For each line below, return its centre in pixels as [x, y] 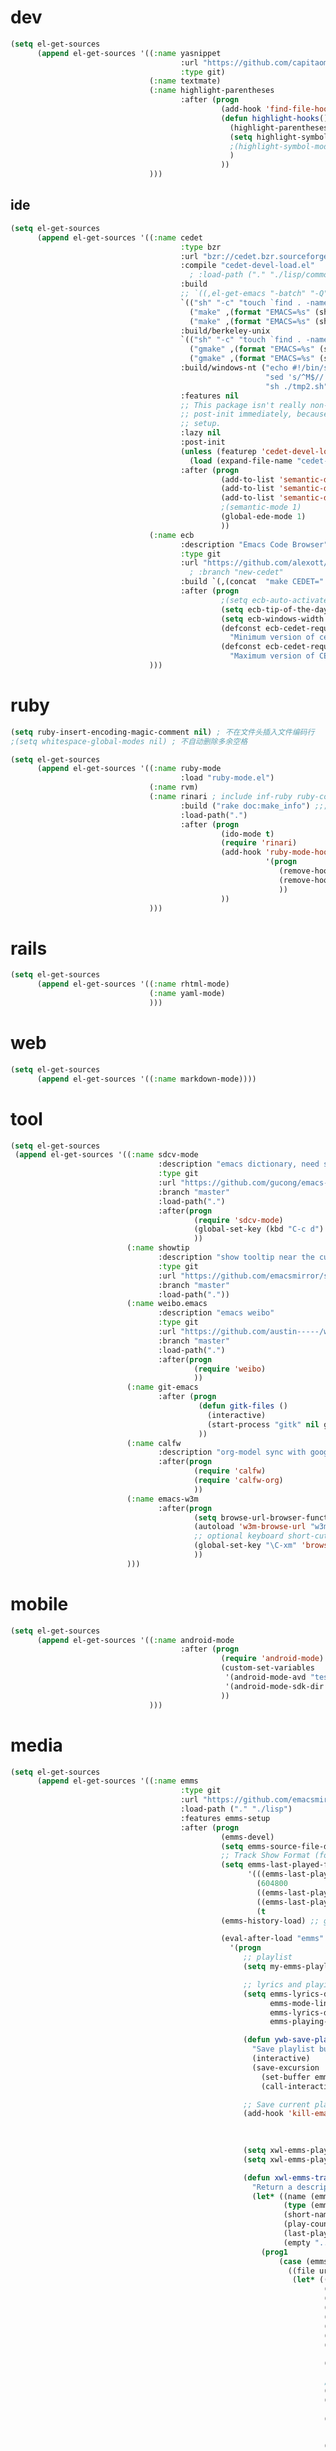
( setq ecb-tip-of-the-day [274, 609]
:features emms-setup [225, 1818]
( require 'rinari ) [259, 843]
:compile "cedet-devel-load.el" [247, 266]
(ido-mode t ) [247, 834]
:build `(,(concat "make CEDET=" [252, 582]
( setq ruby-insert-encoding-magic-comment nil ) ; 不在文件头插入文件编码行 [162, 732]
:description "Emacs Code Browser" [254, 544]
